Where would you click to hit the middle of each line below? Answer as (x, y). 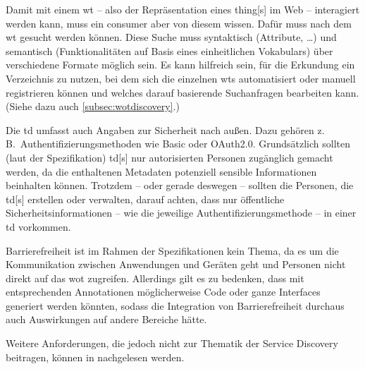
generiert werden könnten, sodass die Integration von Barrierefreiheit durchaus (175, 305)
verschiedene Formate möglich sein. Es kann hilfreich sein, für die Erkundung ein (180, 65)
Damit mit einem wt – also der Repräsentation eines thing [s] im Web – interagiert (183, 9)
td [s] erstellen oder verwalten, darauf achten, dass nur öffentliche (145, 199)
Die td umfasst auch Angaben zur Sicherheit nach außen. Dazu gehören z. (165, 129)
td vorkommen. (38, 226)
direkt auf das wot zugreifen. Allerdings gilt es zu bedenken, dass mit (155, 278)
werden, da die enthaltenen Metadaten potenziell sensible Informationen (161, 171)
